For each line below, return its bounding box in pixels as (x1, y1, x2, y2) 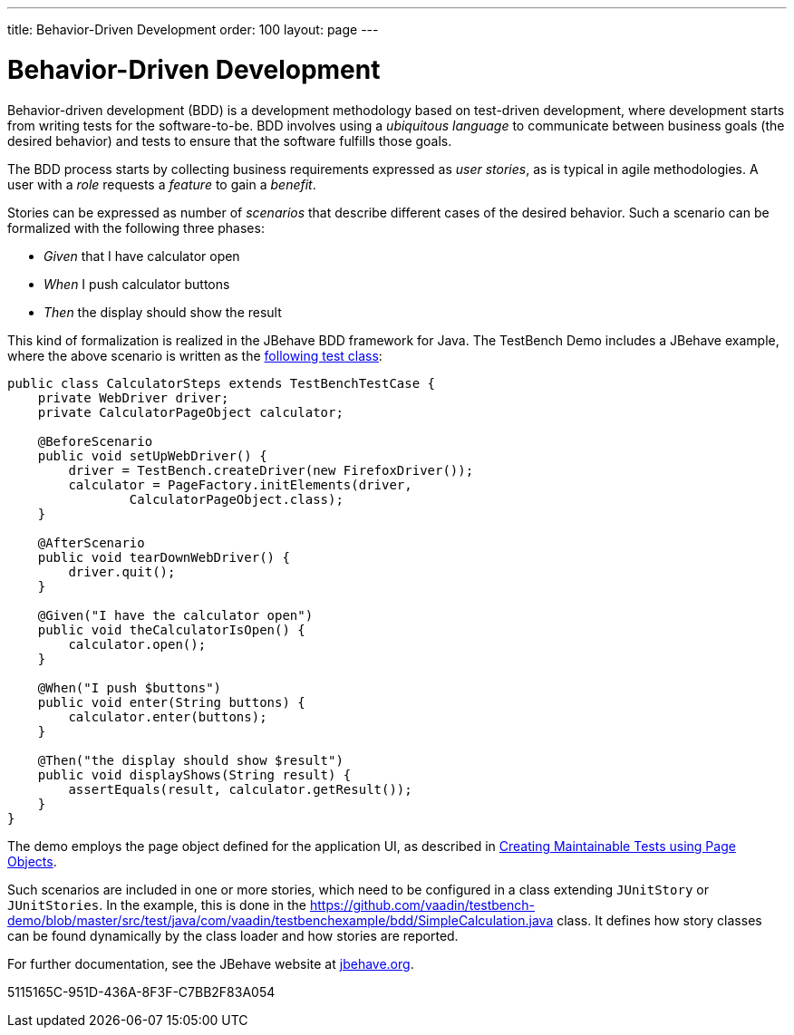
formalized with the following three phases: (7, 219, 265, 236)
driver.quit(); (68, 564, 176, 579)
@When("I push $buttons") (37, 680, 222, 695)
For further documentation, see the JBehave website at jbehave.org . (7, 955, 414, 972)
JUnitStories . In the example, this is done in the (7, 896, 307, 913)
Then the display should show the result (44, 304, 282, 320)
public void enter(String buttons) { (37, 694, 305, 710)
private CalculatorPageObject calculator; (37, 404, 344, 420)
